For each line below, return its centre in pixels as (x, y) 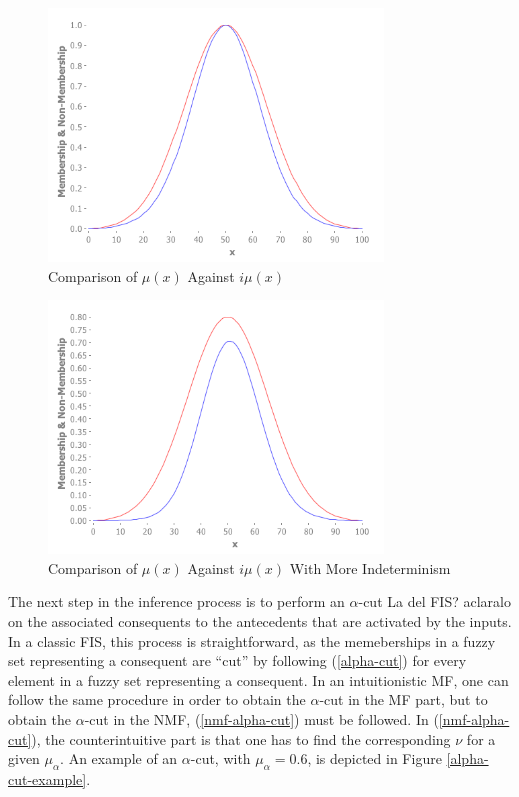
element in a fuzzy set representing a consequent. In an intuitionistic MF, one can (258, 679)
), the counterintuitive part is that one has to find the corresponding (241, 738)
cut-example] (47, 778)
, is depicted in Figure (374, 758)
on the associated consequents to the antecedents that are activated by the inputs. (260, 621)
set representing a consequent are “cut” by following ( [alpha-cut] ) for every (237, 660)
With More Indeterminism (370, 567)
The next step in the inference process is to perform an (176, 601)
